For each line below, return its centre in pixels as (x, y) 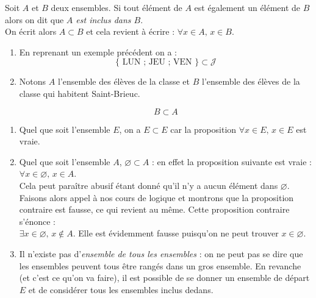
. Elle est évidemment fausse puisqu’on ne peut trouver (176, 233)
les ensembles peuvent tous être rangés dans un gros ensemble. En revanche (160, 265)
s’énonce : (37, 221)
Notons (33, 81)
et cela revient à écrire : (131, 31)
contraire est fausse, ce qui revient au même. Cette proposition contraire (154, 209)
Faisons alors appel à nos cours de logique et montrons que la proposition (156, 197)
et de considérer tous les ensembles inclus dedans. (121, 289)
